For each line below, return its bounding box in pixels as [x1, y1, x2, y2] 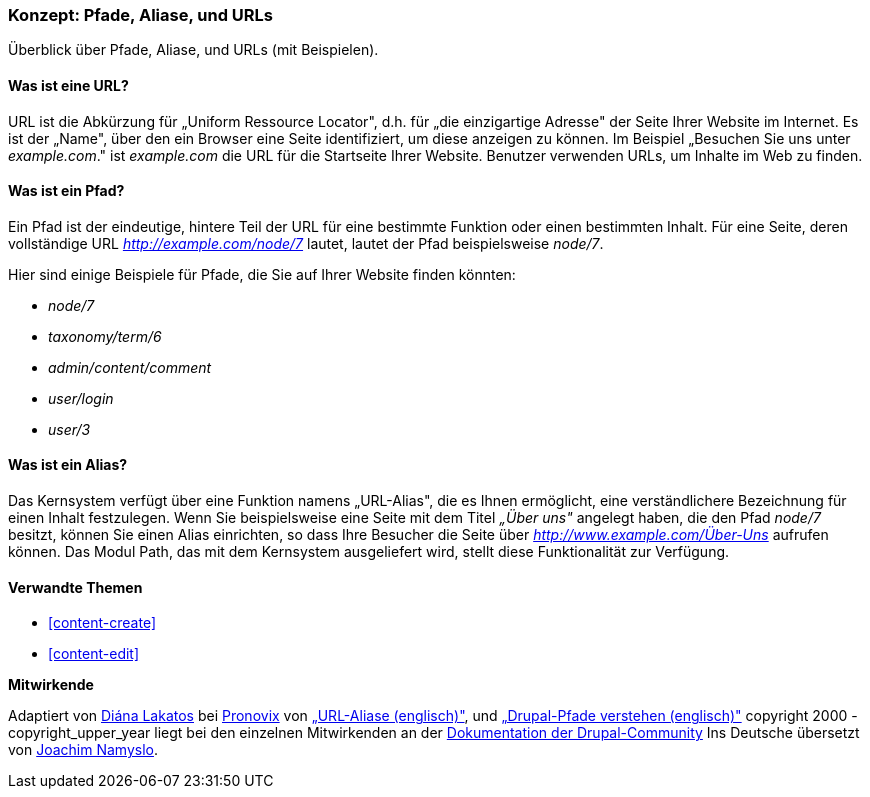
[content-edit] [48, 645, 140, 663]
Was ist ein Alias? [8, 456, 128, 474]
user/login [48, 389, 114, 407]
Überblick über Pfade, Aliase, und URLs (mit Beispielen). [8, 41, 379, 59]
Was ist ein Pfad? [8, 182, 125, 200]
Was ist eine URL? [8, 76, 129, 94]
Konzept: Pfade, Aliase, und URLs [8, 5, 273, 25]
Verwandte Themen [8, 578, 143, 596]
